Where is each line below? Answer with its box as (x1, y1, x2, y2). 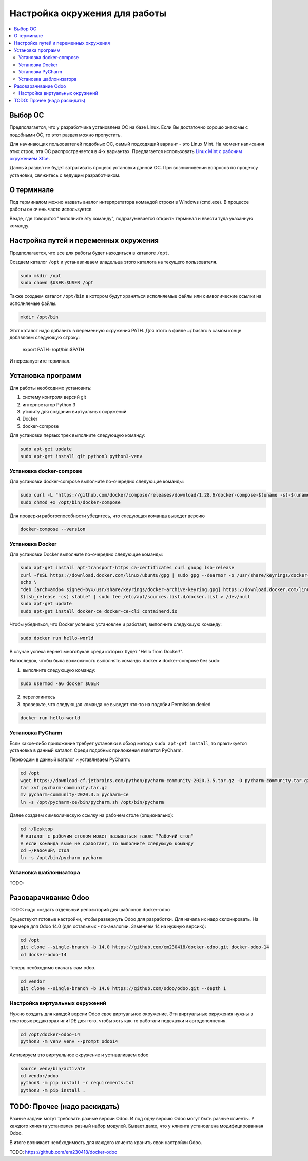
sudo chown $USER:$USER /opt (20, 280, 94, 286)
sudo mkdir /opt (20, 273, 62, 279)
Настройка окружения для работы (9, 8, 167, 19)
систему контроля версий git (22, 394, 87, 401)
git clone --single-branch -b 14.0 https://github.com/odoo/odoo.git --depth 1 (20, 985, 226, 991)
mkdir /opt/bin (20, 314, 59, 320)
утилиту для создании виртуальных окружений (22, 409, 127, 415)
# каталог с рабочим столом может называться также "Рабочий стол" (20, 833, 194, 839)
